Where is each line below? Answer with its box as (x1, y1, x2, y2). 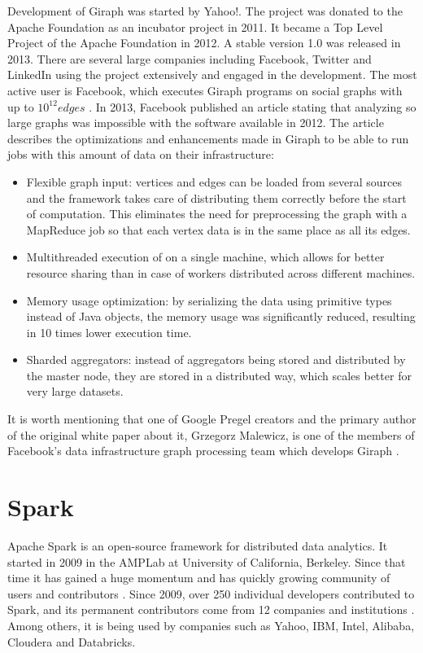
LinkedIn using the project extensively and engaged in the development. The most (7, 66, 417, 83)
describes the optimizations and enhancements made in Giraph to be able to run (7, 129, 409, 147)
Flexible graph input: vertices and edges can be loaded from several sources (26, 173, 402, 190)
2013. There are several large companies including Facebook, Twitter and (7, 50, 372, 67)
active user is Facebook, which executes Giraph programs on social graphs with (7, 81, 403, 99)
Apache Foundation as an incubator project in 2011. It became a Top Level (7, 18, 383, 35)
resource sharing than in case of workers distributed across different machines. (26, 264, 416, 281)
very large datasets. (26, 383, 124, 400)
